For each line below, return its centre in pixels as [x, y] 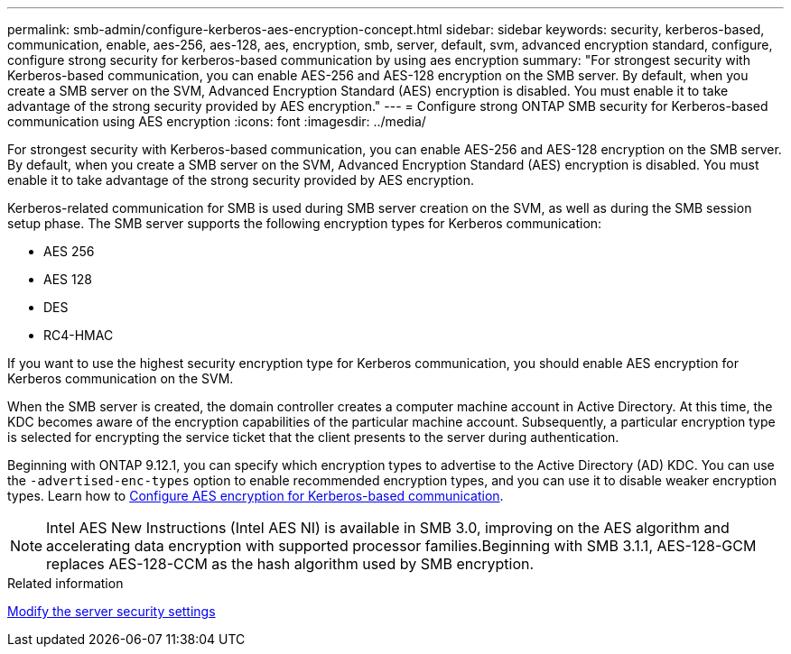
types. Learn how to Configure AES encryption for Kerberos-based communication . [256, 496]
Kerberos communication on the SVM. [121, 378]
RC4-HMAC [79, 335]
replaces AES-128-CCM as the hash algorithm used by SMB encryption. [290, 564]
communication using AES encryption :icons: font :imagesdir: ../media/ [217, 121]
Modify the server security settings [112, 611]
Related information [65, 583]
